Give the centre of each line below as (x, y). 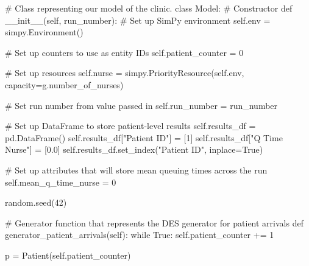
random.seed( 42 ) (36, 202)
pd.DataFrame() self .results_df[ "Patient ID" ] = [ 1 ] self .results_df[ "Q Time (144, 137)
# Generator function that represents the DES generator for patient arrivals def (154, 222)
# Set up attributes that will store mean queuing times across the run (136, 170)
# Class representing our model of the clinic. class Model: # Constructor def (149, 8)
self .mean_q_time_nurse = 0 (61, 182)
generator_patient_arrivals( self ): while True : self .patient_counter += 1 (140, 235)
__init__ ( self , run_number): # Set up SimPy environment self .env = (138, 20)
